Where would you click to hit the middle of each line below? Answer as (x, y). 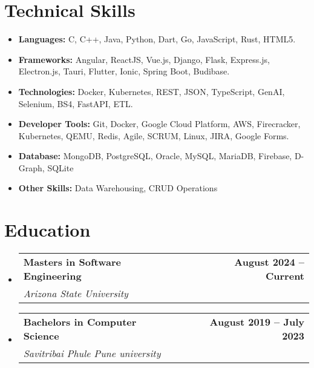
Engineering (52, 276)
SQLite (61, 167)
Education (47, 230)
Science (41, 336)
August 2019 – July (257, 322)
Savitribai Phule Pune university (92, 353)
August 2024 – (269, 262)
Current (285, 276)
